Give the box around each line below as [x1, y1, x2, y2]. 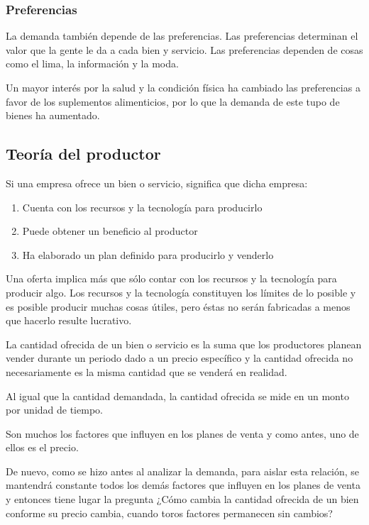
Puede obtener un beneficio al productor [22, 223, 198, 238]
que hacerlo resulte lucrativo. [6, 313, 132, 328]
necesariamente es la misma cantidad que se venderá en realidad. [6, 364, 287, 379]
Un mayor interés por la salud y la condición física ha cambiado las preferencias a [6, 80, 360, 94]
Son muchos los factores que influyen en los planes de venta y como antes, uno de [6, 426, 359, 441]
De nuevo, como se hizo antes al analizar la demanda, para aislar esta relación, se [6, 463, 360, 478]
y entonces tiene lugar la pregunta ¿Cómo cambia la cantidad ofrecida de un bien [6, 492, 359, 507]
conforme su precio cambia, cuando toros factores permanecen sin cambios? [6, 505, 333, 520]
